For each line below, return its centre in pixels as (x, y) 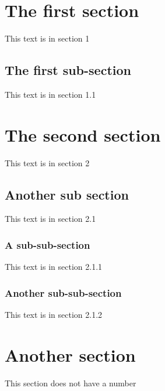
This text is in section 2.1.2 (54, 315)
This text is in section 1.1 (50, 94)
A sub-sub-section (48, 244)
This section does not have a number (71, 383)
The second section (83, 134)
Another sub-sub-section (63, 292)
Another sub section (67, 194)
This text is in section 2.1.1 (54, 267)
